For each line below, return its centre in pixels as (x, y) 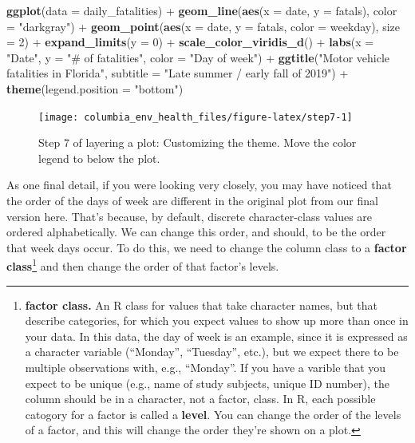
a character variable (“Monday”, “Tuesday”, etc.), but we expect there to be (212, 352)
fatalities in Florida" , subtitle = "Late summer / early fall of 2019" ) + (178, 73)
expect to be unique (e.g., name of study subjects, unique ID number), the (207, 383)
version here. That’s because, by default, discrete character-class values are (190, 216)
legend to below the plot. (99, 158)
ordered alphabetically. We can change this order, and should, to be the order (196, 232)
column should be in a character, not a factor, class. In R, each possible (200, 399)
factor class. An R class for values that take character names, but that (201, 305)
